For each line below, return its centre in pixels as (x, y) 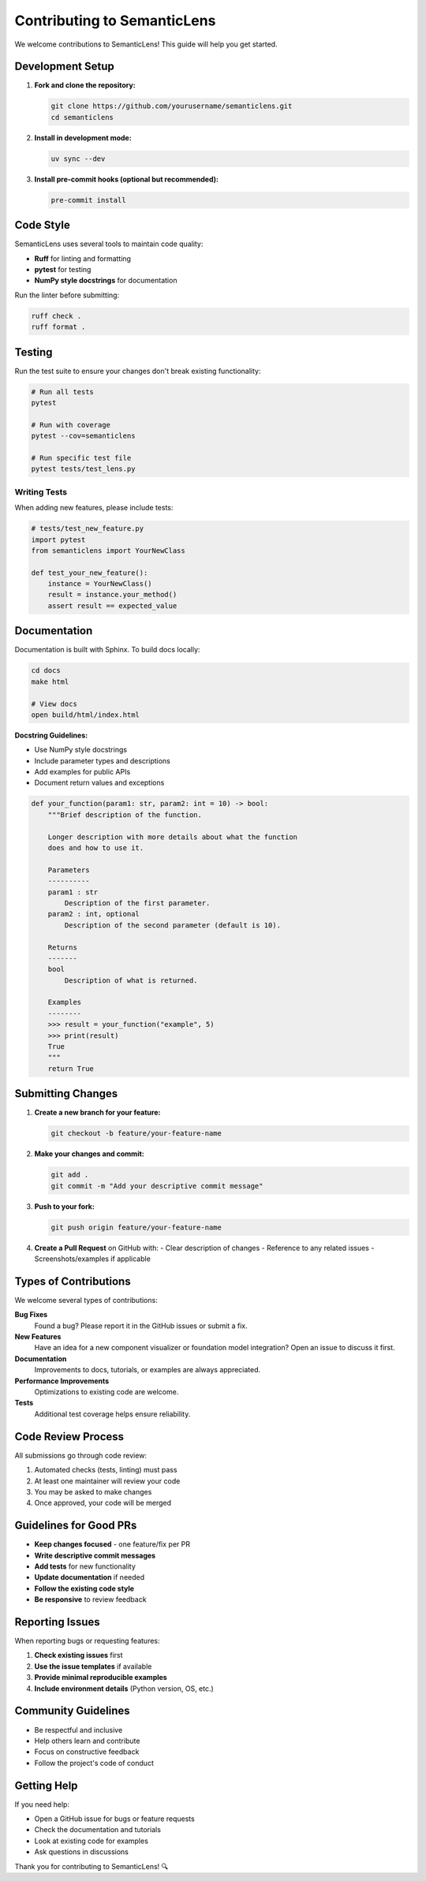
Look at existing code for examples (92, 1841)
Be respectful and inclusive (78, 1730)
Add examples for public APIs (82, 772)
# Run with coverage (71, 425)
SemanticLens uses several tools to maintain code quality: (109, 244)
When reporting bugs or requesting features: (88, 1641)
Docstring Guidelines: (51, 735)
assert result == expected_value (112, 606)
